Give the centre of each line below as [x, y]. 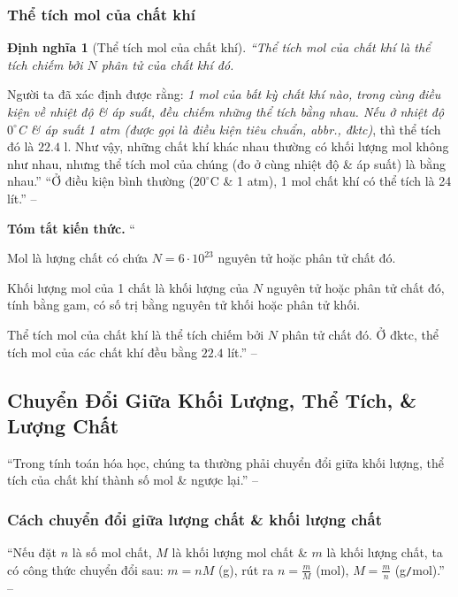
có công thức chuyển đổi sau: [85, 569]
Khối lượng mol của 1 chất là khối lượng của [128, 287]
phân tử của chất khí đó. [168, 64]
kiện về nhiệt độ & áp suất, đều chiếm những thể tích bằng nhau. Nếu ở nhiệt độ [226, 111]
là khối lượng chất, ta [385, 552]
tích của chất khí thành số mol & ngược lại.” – [133, 480]
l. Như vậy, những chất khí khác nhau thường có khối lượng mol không [256, 146]
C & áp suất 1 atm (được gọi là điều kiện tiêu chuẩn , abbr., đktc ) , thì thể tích [229, 129]
